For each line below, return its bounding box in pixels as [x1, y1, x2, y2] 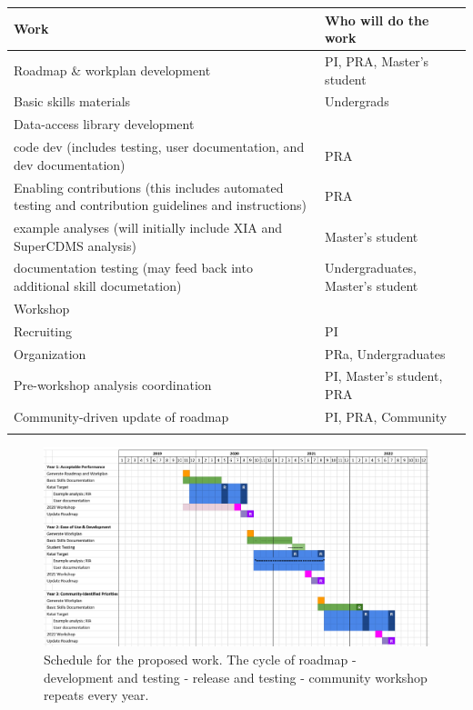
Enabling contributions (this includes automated [14, 177, 284, 196]
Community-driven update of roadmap [14, 406, 229, 425]
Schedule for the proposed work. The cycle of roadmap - [44, 649, 357, 668]
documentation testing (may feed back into [14, 258, 253, 277]
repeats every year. [44, 685, 149, 705]
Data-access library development [14, 115, 195, 134]
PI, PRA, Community [325, 406, 448, 425]
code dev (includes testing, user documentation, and [14, 137, 305, 156]
